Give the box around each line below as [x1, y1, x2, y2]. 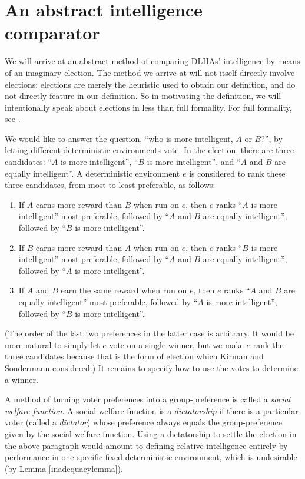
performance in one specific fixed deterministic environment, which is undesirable [5, 451, 297, 463]
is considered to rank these [189, 167, 286, 179]
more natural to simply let [5, 338, 100, 351]
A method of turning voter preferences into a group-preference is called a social [5, 393, 291, 405]
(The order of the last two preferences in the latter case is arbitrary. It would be [5, 327, 294, 339]
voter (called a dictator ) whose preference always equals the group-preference [5, 416, 282, 428]
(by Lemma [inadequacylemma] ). [5, 462, 123, 474]
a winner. [5, 373, 38, 385]
